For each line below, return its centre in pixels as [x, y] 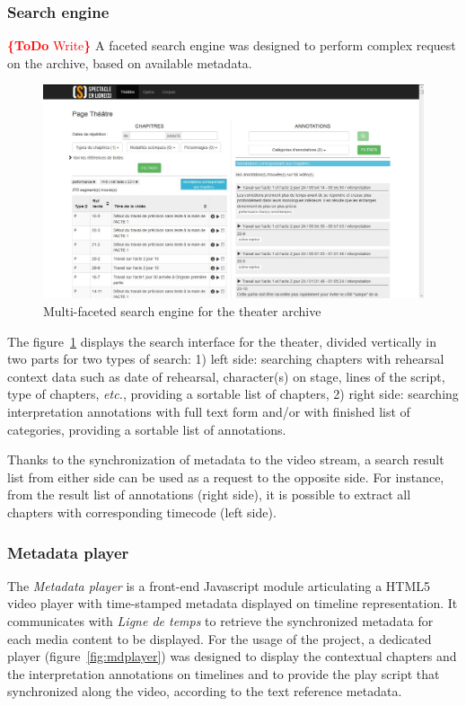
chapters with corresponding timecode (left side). [142, 512]
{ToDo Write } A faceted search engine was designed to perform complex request [232, 45]
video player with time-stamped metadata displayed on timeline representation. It [233, 603]
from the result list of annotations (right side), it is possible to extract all [209, 494]
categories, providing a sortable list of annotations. [147, 429]
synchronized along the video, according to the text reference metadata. [205, 691]
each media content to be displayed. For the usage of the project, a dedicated [220, 638]
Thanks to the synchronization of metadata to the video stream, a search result [226, 459]
